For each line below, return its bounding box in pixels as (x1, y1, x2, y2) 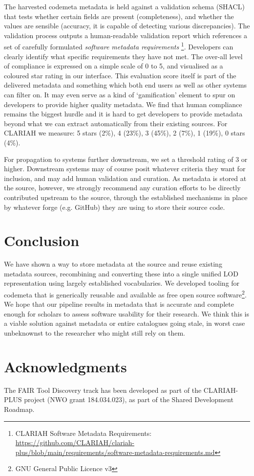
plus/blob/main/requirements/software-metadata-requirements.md (15, 447, 215, 457)
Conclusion (4, 230, 80, 250)
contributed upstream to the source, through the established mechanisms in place (4, 192, 248, 202)
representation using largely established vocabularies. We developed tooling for (4, 278, 240, 288)
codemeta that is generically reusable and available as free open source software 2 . (4, 288, 247, 299)
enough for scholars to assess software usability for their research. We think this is (4, 308, 249, 318)
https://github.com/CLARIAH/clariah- (15, 437, 134, 448)
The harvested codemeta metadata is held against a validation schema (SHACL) (4, 1, 245, 11)
